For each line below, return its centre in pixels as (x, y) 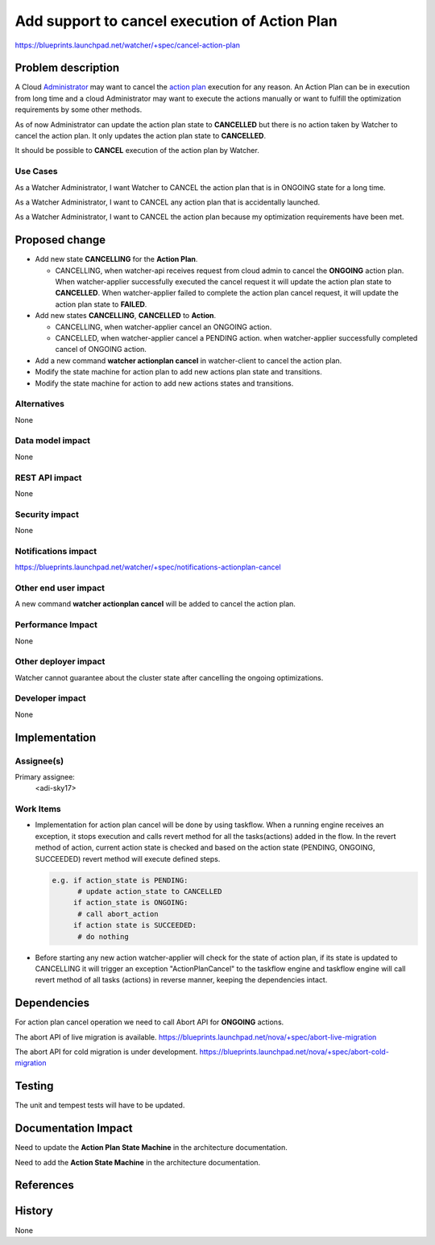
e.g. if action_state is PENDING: (120, 880)
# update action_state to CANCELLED (150, 891)
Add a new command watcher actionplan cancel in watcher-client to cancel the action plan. (188, 360)
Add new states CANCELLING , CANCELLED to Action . (126, 316)
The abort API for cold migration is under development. (106, 1052)
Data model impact (53, 441)
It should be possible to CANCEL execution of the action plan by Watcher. (137, 151)
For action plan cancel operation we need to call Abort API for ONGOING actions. (149, 1022)
